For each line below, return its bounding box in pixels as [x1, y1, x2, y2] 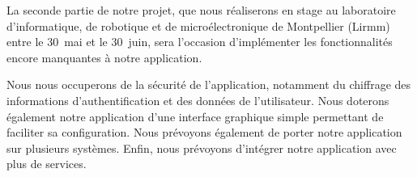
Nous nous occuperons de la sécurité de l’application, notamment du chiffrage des [6, 76, 411, 93]
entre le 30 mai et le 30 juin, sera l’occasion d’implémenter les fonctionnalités [6, 33, 393, 50]
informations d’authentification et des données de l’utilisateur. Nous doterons [6, 91, 389, 108]
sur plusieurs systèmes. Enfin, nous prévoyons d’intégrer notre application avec [6, 139, 397, 156]
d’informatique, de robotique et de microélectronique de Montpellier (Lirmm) [6, 17, 390, 34]
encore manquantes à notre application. [6, 48, 202, 65]
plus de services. [6, 155, 87, 172]
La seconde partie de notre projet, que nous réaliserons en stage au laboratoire [6, 2, 396, 18]
